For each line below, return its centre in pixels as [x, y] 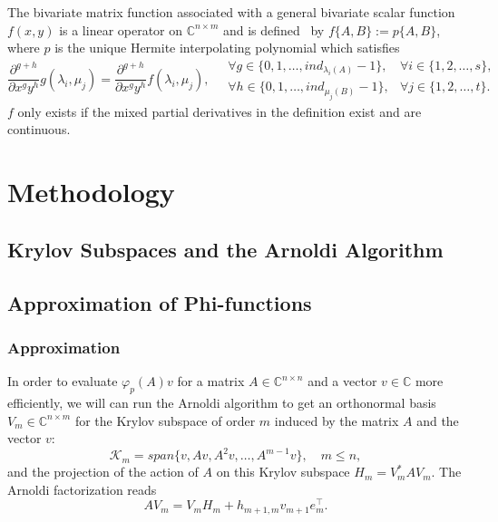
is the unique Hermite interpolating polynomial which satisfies [227, 48]
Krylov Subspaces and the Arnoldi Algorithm [225, 249]
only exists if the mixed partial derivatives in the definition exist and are [220, 111]
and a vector [342, 381]
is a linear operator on [121, 29]
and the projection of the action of [103, 472]
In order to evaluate [63, 381]
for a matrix [211, 381]
